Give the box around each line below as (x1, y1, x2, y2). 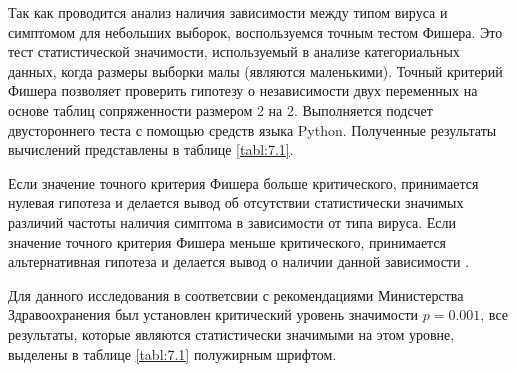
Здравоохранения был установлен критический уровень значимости (8, 304, 419, 325)
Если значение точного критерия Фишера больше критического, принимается (8, 172, 479, 193)
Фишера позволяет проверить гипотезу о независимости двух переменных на (8, 80, 478, 101)
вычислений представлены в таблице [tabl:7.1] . (8, 139, 294, 160)
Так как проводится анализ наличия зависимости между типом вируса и (8, 2, 448, 22)
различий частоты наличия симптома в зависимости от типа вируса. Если (8, 211, 457, 232)
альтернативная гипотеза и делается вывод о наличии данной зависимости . (8, 251, 470, 272)
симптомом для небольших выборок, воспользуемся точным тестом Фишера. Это (8, 21, 503, 42)
